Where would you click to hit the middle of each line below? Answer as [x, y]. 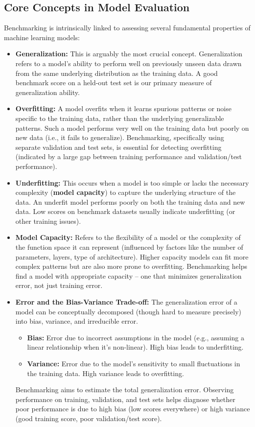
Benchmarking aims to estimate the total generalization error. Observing [125, 390]
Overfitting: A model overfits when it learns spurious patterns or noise [123, 108]
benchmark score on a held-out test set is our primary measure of [114, 83]
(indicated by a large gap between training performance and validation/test [129, 156]
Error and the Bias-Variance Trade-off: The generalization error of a [126, 302]
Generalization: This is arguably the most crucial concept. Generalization [129, 54]
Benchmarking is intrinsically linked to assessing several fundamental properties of [127, 28]
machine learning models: [42, 37]
